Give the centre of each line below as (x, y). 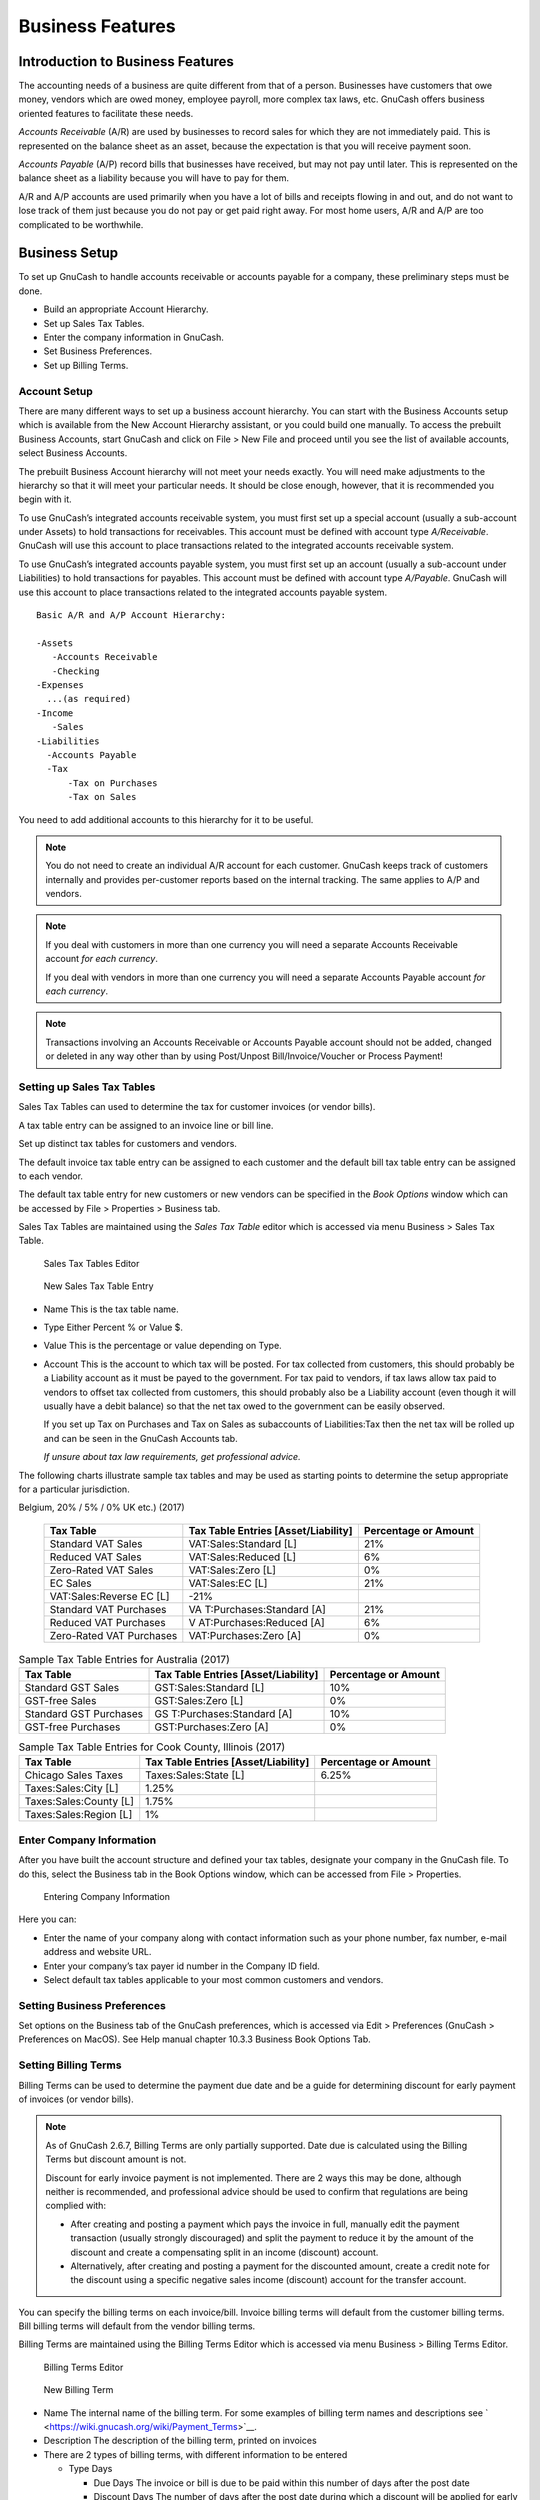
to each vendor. (51, 1176)
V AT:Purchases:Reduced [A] (256, 1622)
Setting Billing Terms (70, 2065)
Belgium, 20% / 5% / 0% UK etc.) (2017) (101, 1507)
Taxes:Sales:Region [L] (78, 1815)
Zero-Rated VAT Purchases (113, 1635)
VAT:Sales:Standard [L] (242, 1543)
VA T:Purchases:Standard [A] (257, 1609)
